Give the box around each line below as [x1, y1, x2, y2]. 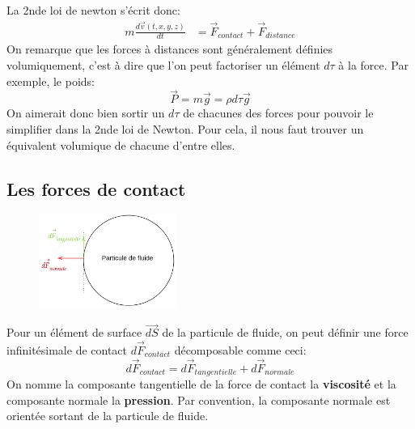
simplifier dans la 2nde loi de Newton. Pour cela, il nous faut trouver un [6, 120, 364, 137]
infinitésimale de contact [6, 342, 128, 358]
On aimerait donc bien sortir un [6, 104, 165, 121]
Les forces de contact [6, 176, 186, 201]
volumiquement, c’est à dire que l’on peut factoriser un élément [6, 56, 320, 73]
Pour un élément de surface [6, 324, 142, 341]
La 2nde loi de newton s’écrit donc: [6, 2, 180, 18]
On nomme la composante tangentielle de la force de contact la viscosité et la [6, 376, 396, 393]
